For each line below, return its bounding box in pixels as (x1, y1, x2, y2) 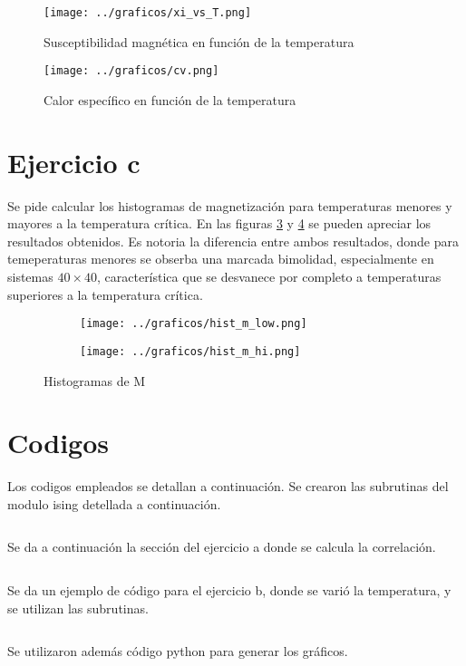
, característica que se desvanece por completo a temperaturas (97, 267, 442, 285)
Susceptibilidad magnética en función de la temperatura (44, 32, 354, 51)
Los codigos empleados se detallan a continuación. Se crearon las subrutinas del (7, 477, 449, 496)
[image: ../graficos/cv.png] (44, 64, 219, 78)
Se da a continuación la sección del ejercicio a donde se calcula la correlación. (7, 537, 436, 556)
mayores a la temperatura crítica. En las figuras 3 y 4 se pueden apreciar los (7, 214, 432, 233)
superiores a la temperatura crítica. (7, 285, 203, 304)
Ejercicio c (7, 143, 141, 180)
